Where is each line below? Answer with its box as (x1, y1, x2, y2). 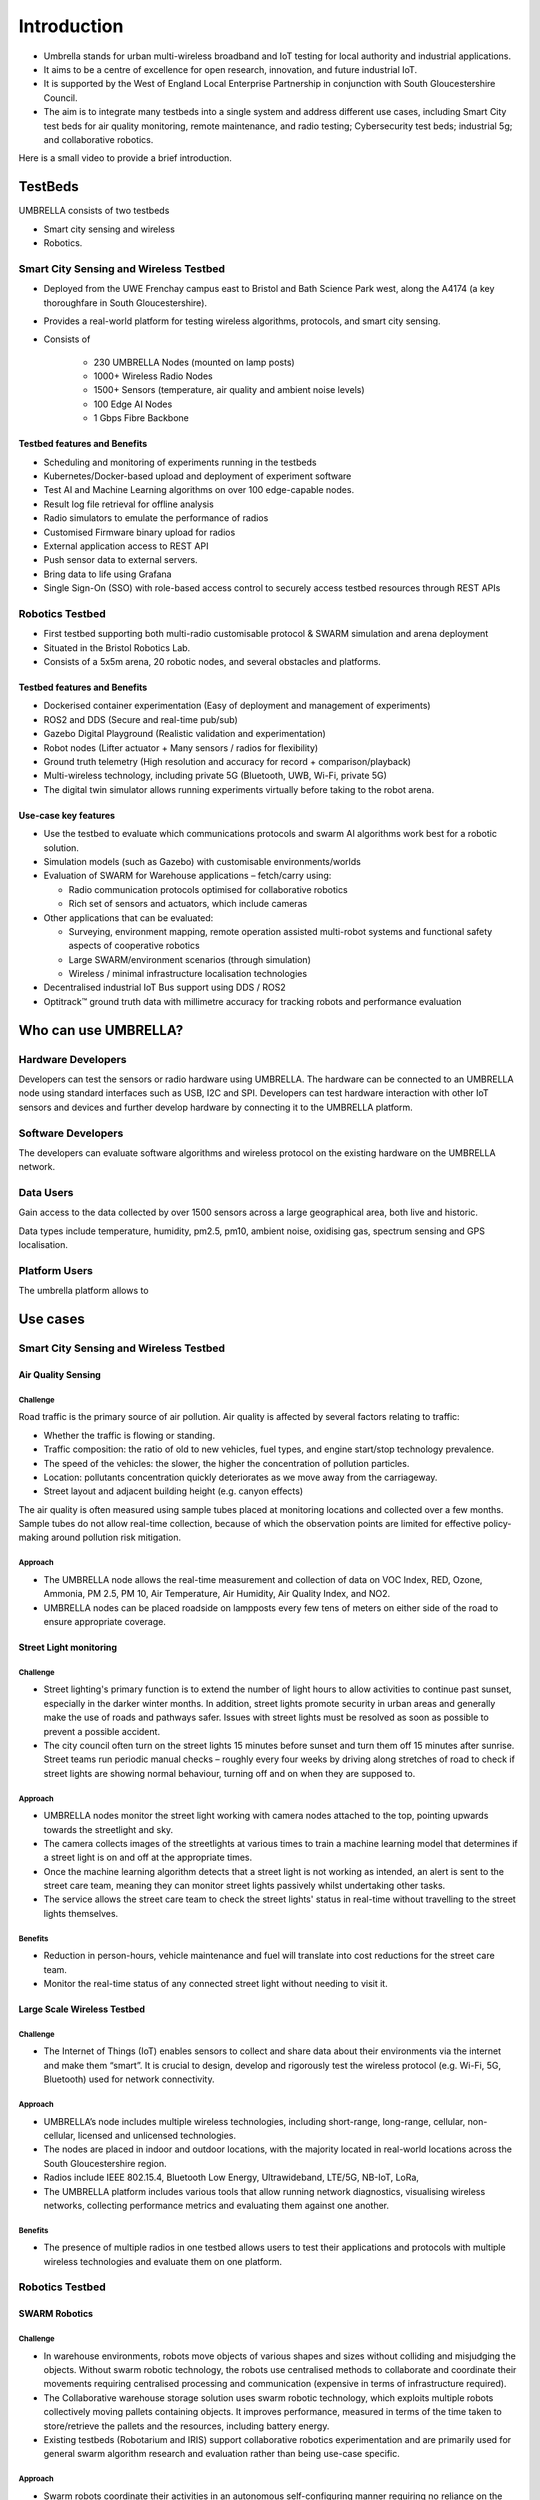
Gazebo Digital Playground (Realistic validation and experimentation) (43, 728, 327, 740)
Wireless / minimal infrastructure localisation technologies (68, 968, 308, 980)
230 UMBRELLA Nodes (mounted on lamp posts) (93, 356, 295, 368)
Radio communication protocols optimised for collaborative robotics (68, 883, 349, 895)
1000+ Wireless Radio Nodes (93, 370, 214, 382)
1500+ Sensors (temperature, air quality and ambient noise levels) (93, 384, 365, 396)
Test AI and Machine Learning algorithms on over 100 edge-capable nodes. (43, 484, 355, 496)
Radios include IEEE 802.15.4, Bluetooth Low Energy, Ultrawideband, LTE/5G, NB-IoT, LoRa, (43, 2171, 420, 2184)
